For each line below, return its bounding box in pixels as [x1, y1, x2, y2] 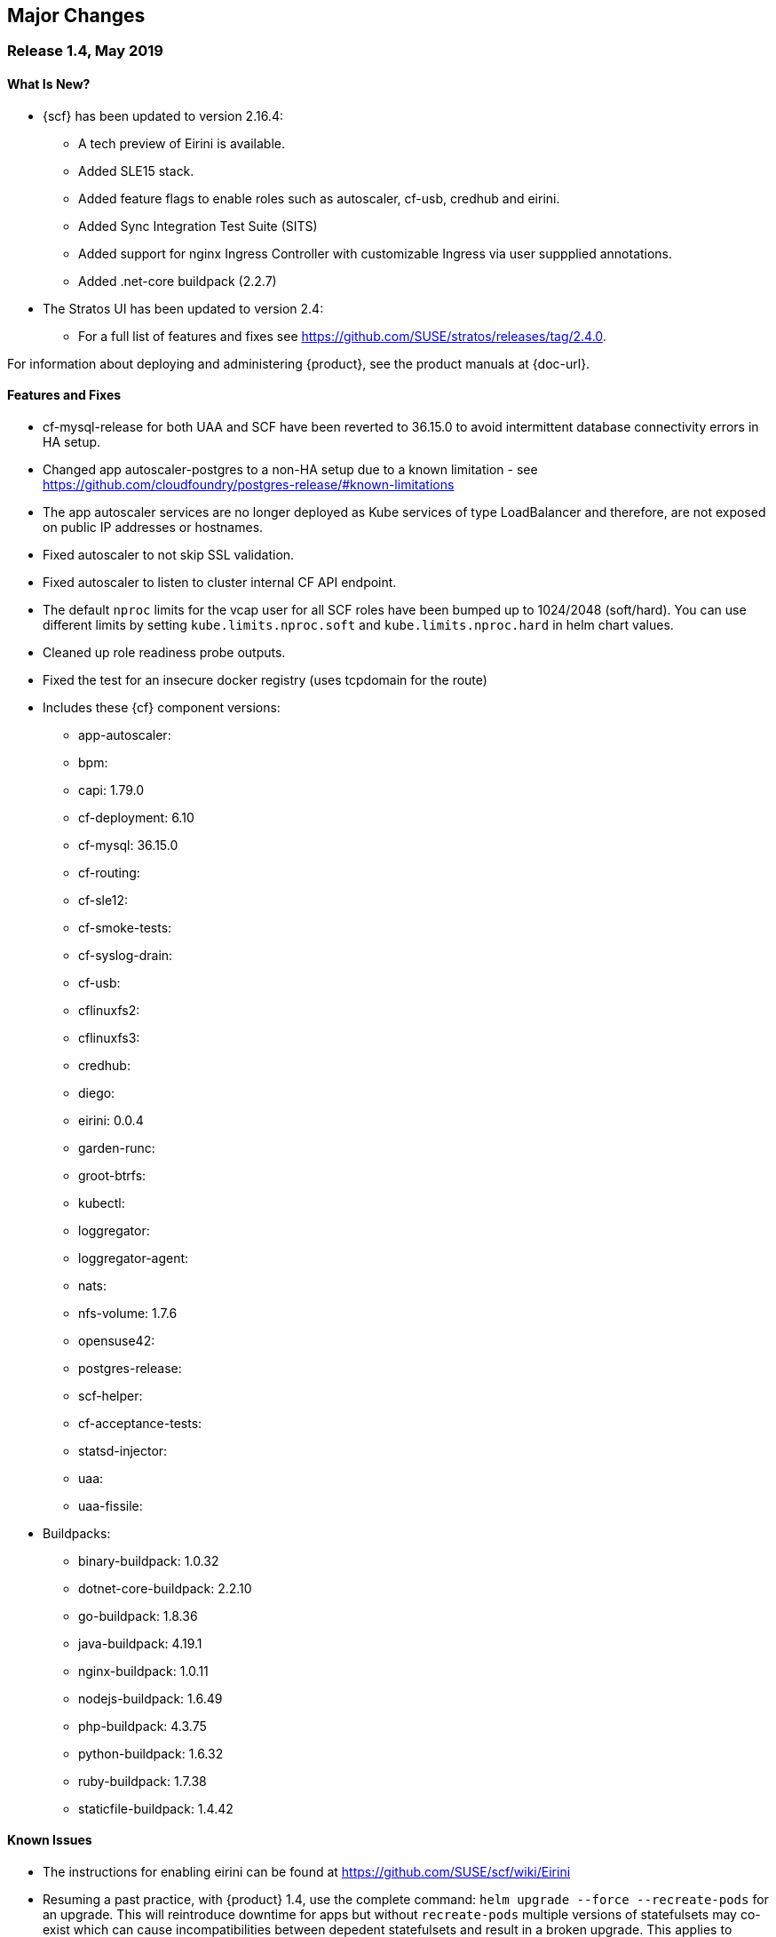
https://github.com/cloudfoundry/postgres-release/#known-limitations [43, 476, 455, 492]
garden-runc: [78, 1139, 155, 1155]
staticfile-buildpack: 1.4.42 [78, 1800, 234, 1816]
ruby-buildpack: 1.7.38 [78, 1773, 207, 1789]
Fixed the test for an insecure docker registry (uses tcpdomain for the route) [43, 671, 487, 687]
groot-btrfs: [78, 1167, 146, 1183]
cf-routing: [78, 864, 140, 880]
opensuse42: [78, 1332, 155, 1348]
